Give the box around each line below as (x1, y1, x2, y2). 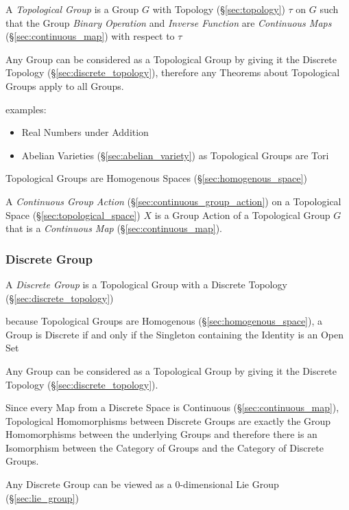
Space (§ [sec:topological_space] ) (5, 207, 141, 222)
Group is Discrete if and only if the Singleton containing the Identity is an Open (5, 327, 344, 341)
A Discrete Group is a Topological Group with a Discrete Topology (5, 277, 287, 291)
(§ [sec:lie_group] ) (5, 490, 79, 505)
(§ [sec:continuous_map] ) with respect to (5, 29, 175, 43)
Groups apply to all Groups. (5, 78, 124, 93)
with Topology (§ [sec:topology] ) (152, 2, 285, 16)
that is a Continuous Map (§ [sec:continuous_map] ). (5, 221, 222, 235)
